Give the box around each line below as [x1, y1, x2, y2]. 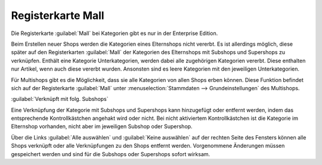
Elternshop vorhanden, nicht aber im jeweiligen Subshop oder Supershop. [11, 123, 193, 130]
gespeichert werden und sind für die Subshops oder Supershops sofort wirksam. [11, 150, 210, 157]
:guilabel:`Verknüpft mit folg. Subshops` [11, 96, 109, 103]
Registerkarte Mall [11, 9, 104, 22]
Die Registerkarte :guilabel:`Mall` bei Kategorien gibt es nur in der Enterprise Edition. [11, 30, 218, 37]
